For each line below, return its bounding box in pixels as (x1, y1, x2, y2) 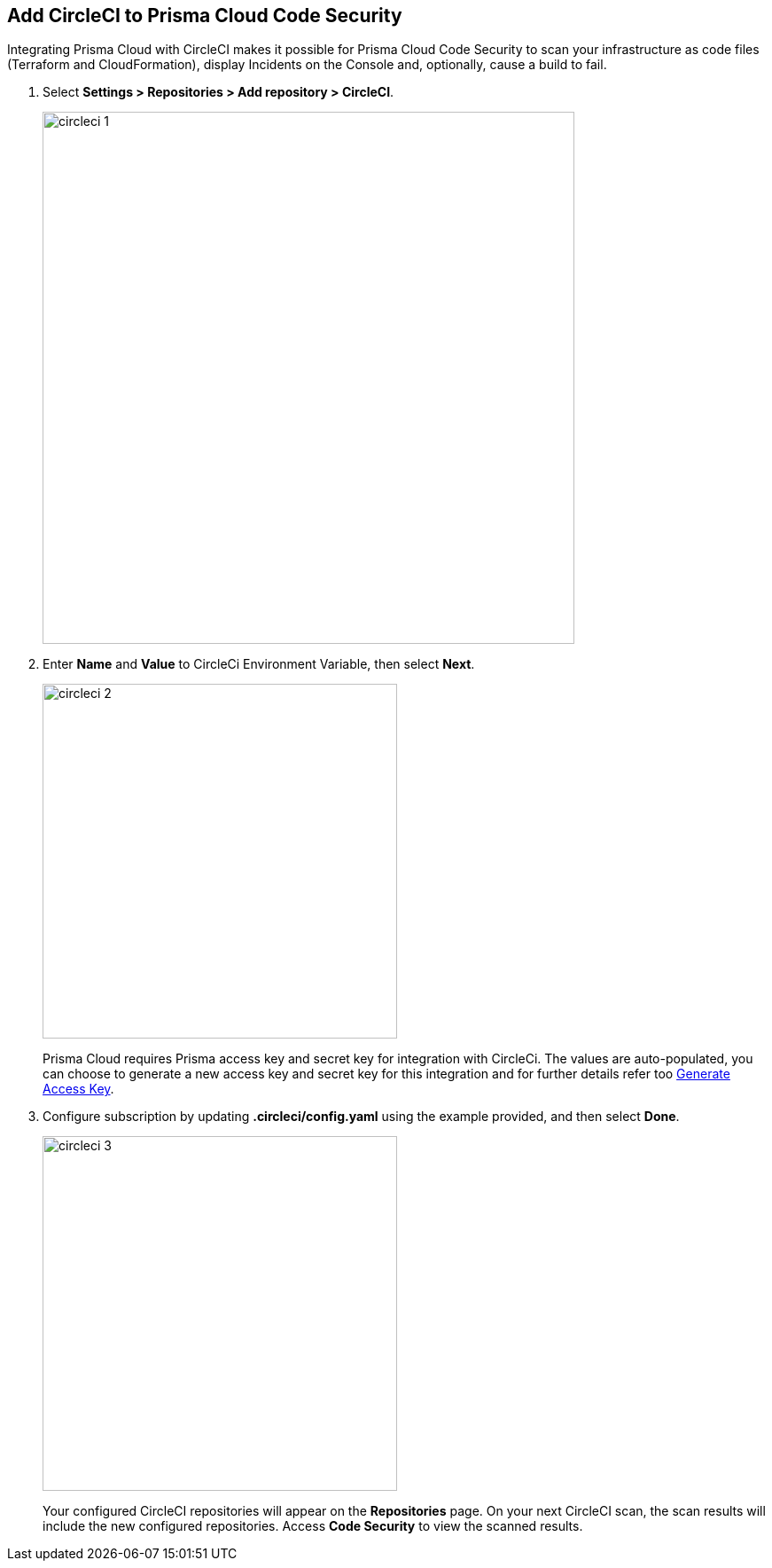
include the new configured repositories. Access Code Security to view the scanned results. (43, 1518, 583, 1534)
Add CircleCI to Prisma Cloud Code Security (7, 4, 402, 27)
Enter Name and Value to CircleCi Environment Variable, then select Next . (43, 656, 475, 672)
